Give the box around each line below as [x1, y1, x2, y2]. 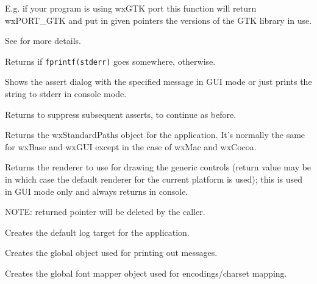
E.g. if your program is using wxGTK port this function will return [5, 2, 257, 14]
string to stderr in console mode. [5, 87, 127, 100]
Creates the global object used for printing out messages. [5, 246, 218, 259]
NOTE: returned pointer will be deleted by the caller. [5, 205, 205, 218]
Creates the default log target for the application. [5, 225, 190, 238]
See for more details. [5, 34, 81, 47]
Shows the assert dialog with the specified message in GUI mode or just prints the [5, 75, 312, 88]
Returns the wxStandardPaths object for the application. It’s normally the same [5, 128, 305, 141]
